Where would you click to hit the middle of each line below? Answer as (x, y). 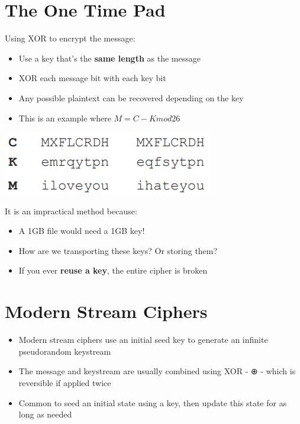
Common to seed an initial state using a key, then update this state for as (153, 402)
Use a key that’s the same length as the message (109, 58)
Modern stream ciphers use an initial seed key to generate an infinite (143, 340)
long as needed (45, 414)
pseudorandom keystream (65, 351)
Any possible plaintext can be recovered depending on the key (131, 97)
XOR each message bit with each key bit (92, 78)
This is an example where (65, 118)
